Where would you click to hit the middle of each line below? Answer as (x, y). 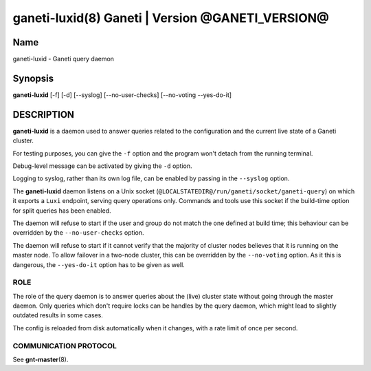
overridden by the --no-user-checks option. (78, 233)
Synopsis (33, 78)
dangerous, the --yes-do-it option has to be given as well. (99, 264)
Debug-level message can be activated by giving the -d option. (102, 166)
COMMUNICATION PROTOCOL (65, 346)
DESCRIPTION (44, 115)
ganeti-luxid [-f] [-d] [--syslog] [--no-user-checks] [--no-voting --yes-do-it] (122, 95)
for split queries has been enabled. (62, 211)
